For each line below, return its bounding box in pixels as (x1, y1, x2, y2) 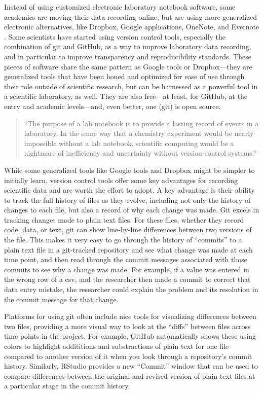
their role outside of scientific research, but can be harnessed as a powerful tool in (4, 81, 258, 91)
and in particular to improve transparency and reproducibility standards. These (4, 51, 251, 61)
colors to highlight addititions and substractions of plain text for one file (4, 341, 229, 351)
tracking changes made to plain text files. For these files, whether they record (4, 214, 244, 225)
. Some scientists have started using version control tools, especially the (4, 31, 226, 42)
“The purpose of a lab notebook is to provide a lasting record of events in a (24, 118, 259, 128)
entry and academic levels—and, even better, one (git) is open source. (4, 100, 221, 111)
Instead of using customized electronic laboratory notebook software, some (4, 2, 236, 12)
